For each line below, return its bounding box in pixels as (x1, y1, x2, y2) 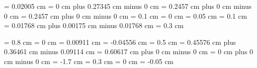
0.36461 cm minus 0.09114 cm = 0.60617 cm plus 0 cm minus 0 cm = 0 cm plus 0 (4, 46, 254, 57)
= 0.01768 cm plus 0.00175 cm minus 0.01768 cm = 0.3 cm (4, 20, 184, 31)
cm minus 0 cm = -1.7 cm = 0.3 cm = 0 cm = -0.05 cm (4, 56, 174, 66)
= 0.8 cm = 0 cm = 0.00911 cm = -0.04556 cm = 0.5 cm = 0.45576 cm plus (4, 36, 236, 47)
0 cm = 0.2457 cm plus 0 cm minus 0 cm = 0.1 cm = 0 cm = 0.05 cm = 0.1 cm (4, 10, 247, 21)
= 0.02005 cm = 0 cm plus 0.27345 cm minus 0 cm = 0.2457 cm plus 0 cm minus (4, 1, 252, 11)
